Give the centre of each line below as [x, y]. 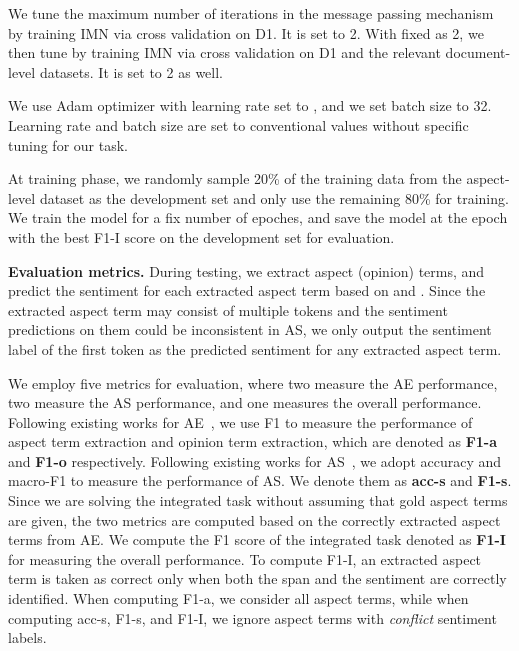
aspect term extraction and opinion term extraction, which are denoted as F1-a [253, 441]
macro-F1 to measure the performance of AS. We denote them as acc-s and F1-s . [260, 480]
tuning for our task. [68, 144]
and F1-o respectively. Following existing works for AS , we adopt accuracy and [255, 460]
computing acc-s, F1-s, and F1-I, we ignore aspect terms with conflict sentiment [252, 617]
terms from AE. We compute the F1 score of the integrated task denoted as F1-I [257, 539]
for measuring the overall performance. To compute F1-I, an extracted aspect [245, 558]
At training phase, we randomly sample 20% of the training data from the [235, 178]
